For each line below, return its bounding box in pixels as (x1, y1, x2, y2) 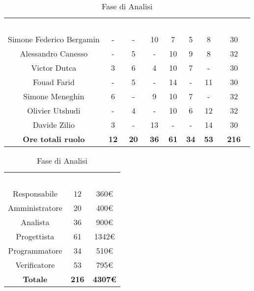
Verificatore (15, 259, 55, 270)
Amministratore (8, 202, 62, 213)
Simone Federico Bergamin (8, 33, 100, 45)
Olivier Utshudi (27, 105, 81, 116)
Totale (23, 273, 48, 285)
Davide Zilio (32, 119, 75, 130)
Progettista (16, 231, 55, 242)
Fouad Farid (32, 76, 75, 87)
